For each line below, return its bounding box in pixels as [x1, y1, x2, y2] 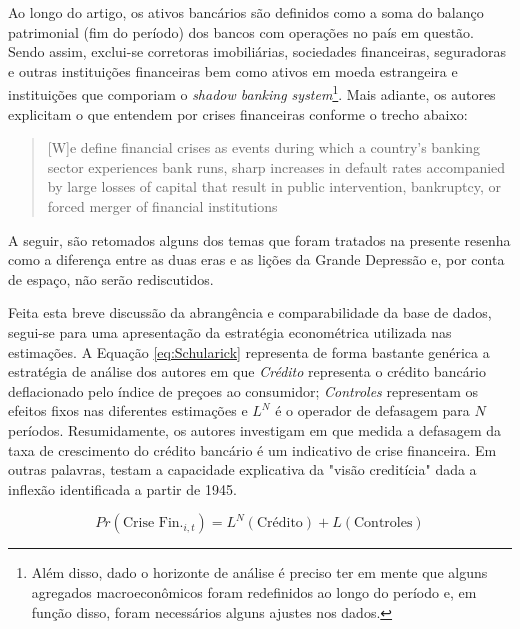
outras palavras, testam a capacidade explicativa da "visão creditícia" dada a [8, 459, 477, 480]
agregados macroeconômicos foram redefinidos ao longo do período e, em [31, 581, 477, 602]
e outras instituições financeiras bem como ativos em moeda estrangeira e [8, 60, 458, 81]
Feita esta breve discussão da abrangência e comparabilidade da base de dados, [8, 302, 492, 323]
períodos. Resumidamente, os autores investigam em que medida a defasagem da [8, 419, 502, 440]
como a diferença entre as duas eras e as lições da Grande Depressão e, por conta [8, 249, 505, 270]
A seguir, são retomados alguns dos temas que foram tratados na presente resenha [8, 229, 511, 250]
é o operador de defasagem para [275, 400, 470, 421]
